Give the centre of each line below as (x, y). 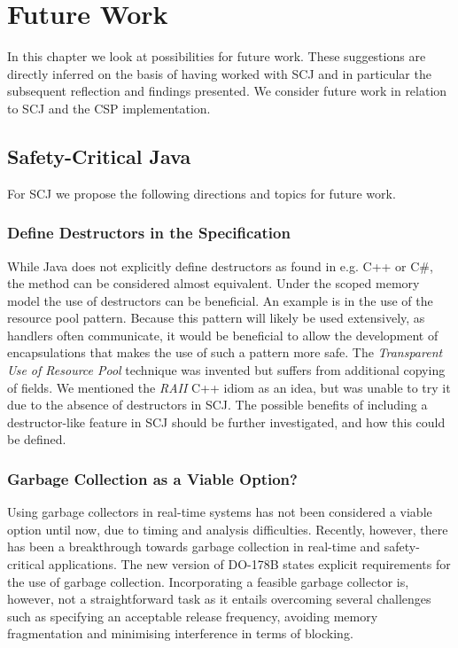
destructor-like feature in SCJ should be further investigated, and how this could (226, 422)
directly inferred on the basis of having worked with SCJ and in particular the (219, 73)
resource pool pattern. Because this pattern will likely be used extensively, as (216, 318)
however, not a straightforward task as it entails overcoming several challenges (219, 599)
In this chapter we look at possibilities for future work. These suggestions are (217, 56)
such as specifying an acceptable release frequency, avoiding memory (193, 616)
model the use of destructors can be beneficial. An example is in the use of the (220, 300)
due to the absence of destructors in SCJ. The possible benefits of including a (217, 405)
